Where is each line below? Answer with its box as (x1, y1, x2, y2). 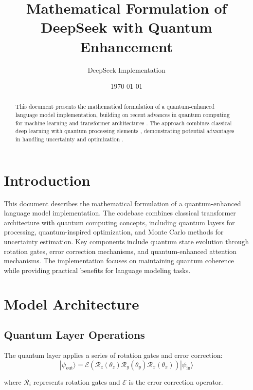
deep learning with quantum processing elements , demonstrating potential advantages (15, 127, 235, 135)
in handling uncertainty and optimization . (15, 135, 124, 143)
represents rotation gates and (33, 376, 120, 387)
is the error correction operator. (128, 376, 223, 387)
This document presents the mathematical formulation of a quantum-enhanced (15, 102, 215, 111)
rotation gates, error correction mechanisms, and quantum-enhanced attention (4, 246, 237, 256)
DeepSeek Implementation (88, 64, 165, 75)
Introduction (4, 170, 90, 190)
